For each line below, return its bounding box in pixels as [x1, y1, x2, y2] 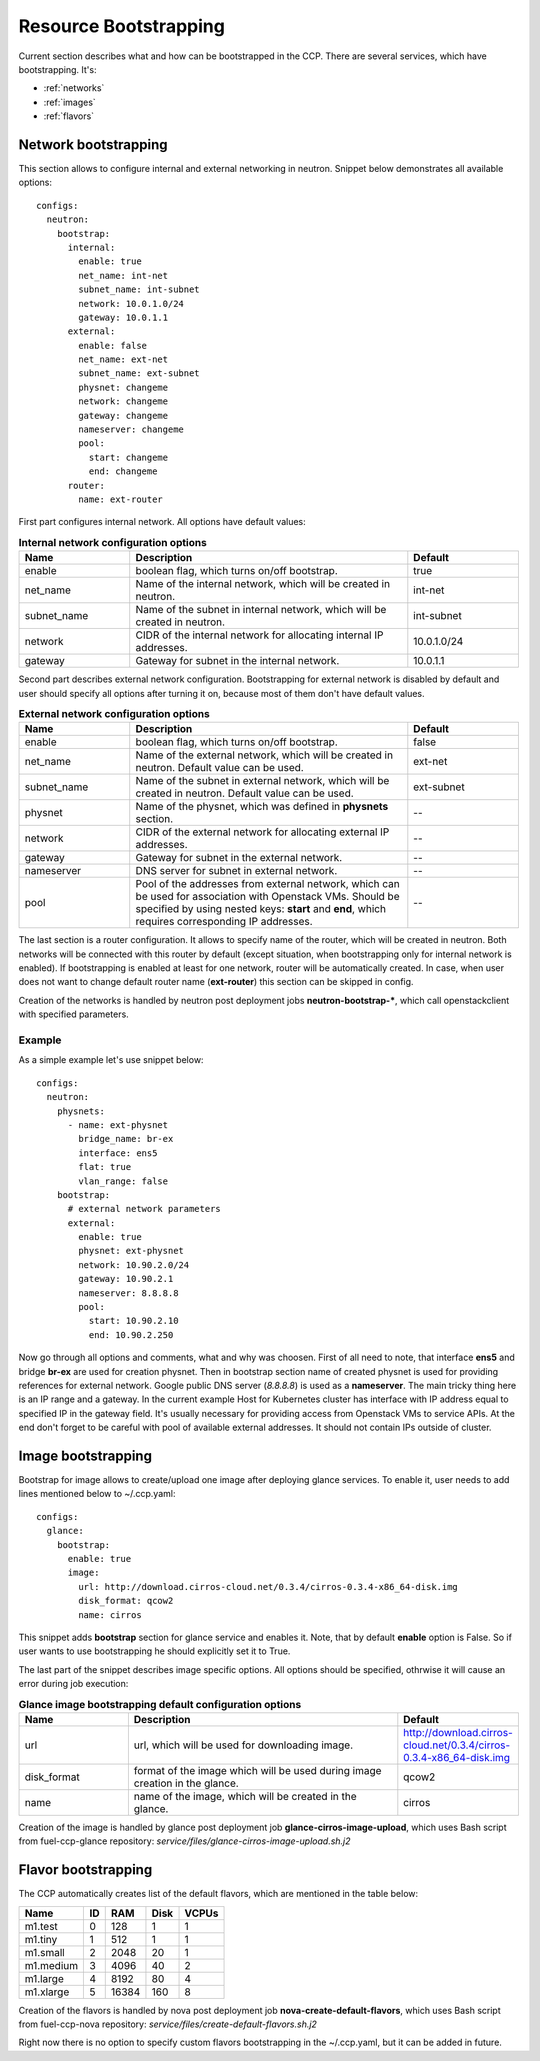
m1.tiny [24, 1932, 58, 1946]
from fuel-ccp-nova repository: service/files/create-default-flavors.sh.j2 [18, 2018, 317, 2030]
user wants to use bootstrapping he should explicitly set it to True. [18, 1645, 291, 1657]
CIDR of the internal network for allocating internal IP [135, 628, 384, 642]
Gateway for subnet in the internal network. [135, 654, 340, 668]
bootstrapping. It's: [18, 63, 97, 75]
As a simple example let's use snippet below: [18, 1054, 204, 1066]
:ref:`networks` [43, 82, 105, 94]
